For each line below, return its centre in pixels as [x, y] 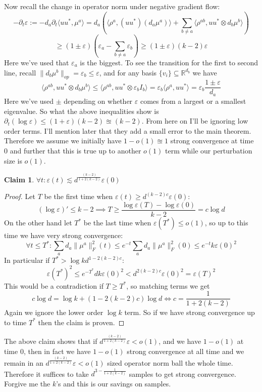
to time [15, 322]
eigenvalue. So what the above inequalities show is [82, 111]
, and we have [180, 341]
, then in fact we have [57, 351]
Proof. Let [20, 196]
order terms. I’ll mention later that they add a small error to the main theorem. [128, 130]
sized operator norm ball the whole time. [170, 362]
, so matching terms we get [168, 285]
